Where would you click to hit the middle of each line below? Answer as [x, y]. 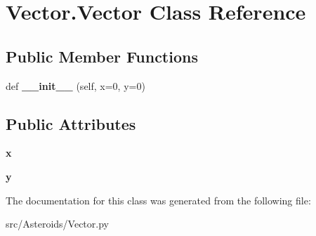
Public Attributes [71, 123]
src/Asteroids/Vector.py [57, 224]
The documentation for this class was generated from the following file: [158, 200]
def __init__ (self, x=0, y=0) [75, 85]
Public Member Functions [102, 56]
